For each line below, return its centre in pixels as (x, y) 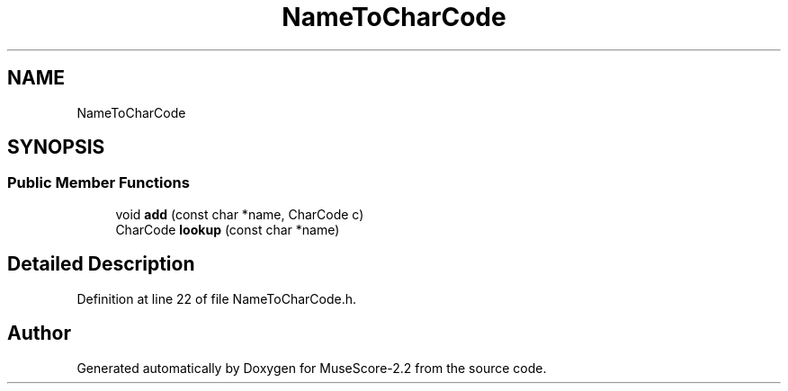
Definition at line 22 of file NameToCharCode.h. (217, 298)
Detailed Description (101, 264)
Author (39, 333)
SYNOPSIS (56, 147)
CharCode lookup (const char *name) (228, 229)
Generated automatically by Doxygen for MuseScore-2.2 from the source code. (312, 368)
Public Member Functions (98, 183)
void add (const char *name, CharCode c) (240, 214)
